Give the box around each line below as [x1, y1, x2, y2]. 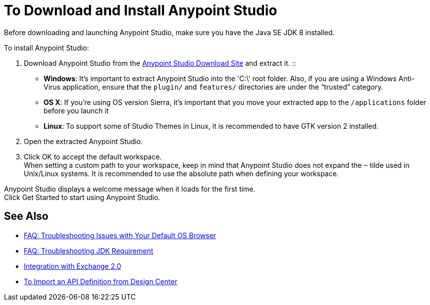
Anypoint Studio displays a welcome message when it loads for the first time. [4, 184, 256, 193]
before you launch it [44, 106, 109, 115]
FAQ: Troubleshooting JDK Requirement [24, 246, 154, 255]
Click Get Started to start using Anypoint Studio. [4, 193, 161, 202]
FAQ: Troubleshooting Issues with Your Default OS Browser [24, 231, 216, 240]
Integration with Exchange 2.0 [24, 261, 121, 270]
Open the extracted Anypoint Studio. [24, 137, 143, 146]
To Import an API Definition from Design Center [24, 277, 177, 286]
